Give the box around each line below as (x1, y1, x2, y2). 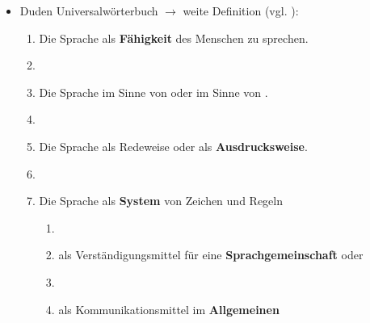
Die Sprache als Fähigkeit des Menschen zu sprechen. (39, 29, 309, 46)
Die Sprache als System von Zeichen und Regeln (39, 192, 283, 209)
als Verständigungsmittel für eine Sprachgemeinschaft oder (58, 246, 364, 263)
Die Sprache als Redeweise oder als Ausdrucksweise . (39, 137, 308, 154)
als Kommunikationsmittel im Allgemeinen (58, 300, 280, 317)
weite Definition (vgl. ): (183, 2, 299, 19)
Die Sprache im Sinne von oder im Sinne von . (39, 83, 268, 100)
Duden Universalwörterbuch (19, 2, 158, 19)
